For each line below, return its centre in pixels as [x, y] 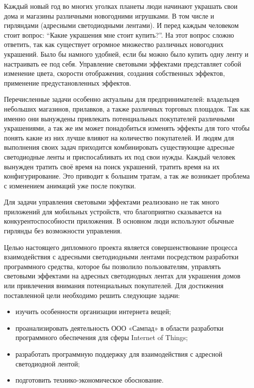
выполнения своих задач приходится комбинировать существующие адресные [119, 147]
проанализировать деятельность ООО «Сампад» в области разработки [119, 328]
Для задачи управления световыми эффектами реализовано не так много [112, 202]
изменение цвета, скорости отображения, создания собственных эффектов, [115, 73]
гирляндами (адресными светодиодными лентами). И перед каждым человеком [121, 25]
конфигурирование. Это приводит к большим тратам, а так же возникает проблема [127, 176]
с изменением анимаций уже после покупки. [70, 185]
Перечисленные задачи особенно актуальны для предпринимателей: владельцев [122, 99]
